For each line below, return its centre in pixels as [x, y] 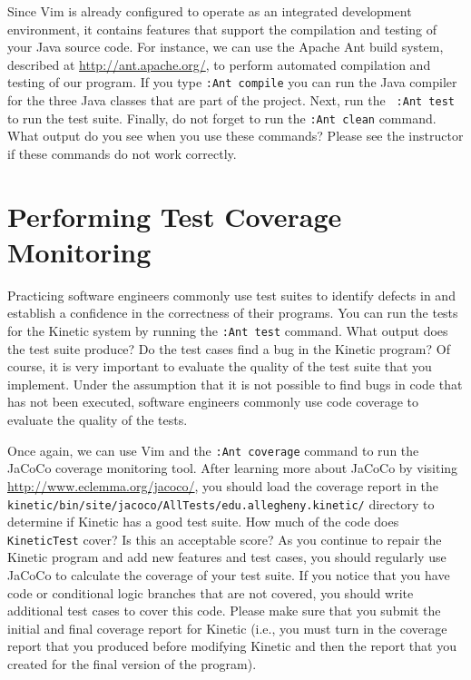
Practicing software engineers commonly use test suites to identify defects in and [231, 295]
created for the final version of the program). [132, 663]
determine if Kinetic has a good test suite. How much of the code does [203, 522]
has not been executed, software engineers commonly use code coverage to [213, 402]
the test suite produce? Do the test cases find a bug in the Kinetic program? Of [229, 348]
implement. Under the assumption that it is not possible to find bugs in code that [235, 384]
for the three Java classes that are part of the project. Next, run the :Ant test [231, 100]
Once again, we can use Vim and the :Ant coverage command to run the [213, 450]
